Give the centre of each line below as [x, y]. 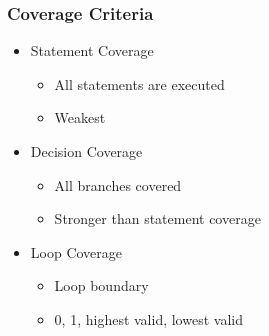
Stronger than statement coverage [157, 218]
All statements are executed [139, 83]
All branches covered [118, 184]
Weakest [80, 117]
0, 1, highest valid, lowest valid [148, 318]
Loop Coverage [76, 251]
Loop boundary [101, 285]
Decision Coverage [86, 151]
